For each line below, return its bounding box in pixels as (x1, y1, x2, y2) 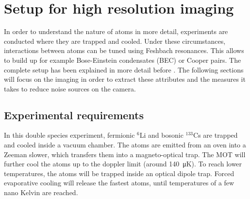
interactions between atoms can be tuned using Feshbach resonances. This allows (4, 45, 244, 55)
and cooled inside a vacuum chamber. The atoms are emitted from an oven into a (4, 140, 246, 150)
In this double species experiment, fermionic (4, 130, 135, 140)
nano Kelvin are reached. (4, 187, 78, 198)
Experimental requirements (4, 107, 144, 122)
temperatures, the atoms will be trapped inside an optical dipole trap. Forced (4, 168, 234, 178)
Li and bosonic (139, 130, 183, 140)
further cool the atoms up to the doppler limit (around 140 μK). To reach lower (4, 159, 242, 169)
